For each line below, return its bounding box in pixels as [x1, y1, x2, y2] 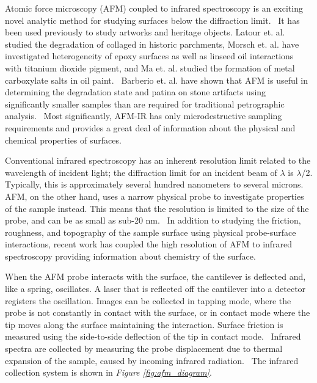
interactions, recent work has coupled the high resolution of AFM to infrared [5, 238, 293, 250]
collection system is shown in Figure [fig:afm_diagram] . [5, 366, 212, 379]
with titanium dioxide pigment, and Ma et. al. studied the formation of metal [5, 61, 295, 74]
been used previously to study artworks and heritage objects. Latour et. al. [5, 26, 285, 38]
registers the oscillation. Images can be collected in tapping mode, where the [5, 294, 291, 307]
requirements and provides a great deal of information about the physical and [5, 121, 296, 134]
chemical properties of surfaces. [5, 133, 122, 146]
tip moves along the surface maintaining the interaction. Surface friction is [5, 318, 283, 330]
